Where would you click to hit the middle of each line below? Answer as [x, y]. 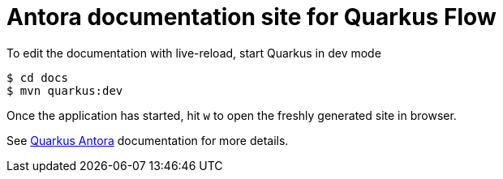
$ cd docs [37, 77]
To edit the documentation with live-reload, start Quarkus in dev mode [194, 53]
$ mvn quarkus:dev [65, 90]
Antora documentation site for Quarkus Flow [251, 17]
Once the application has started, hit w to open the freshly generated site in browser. [232, 115]
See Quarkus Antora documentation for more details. [148, 140]
